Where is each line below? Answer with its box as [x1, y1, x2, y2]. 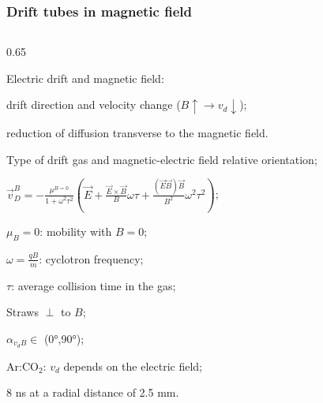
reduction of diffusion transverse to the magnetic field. [6, 125, 269, 141]
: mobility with [39, 223, 112, 239]
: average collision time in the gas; [11, 277, 176, 293]
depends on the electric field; [63, 357, 202, 374]
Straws [6, 304, 39, 320]
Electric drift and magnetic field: [6, 69, 164, 86]
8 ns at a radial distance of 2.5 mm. [6, 384, 179, 401]
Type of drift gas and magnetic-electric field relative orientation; [6, 151, 317, 167]
